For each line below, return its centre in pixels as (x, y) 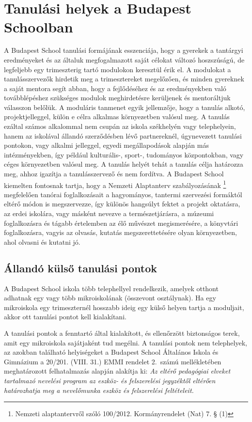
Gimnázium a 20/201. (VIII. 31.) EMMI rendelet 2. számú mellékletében (113, 361)
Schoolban (39, 27)
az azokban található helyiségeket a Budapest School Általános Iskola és (111, 352)
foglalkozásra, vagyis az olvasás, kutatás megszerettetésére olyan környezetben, (120, 232)
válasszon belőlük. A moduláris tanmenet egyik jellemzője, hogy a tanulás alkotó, (125, 107)
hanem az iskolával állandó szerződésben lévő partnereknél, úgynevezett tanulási (123, 135)
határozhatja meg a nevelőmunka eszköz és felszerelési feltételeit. (99, 390)
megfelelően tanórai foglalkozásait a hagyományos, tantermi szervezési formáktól (123, 194)
